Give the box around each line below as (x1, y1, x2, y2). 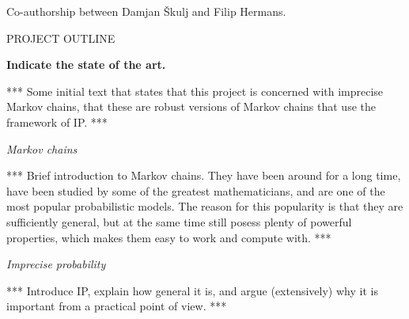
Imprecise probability (6, 256, 106, 272)
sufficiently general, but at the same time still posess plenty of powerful (6, 213, 352, 230)
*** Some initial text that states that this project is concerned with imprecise (6, 82, 384, 99)
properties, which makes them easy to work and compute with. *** (6, 229, 331, 245)
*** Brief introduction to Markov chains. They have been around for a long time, (6, 167, 401, 184)
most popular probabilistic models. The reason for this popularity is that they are (6, 198, 403, 215)
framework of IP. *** (6, 113, 108, 130)
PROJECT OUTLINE (6, 29, 116, 46)
